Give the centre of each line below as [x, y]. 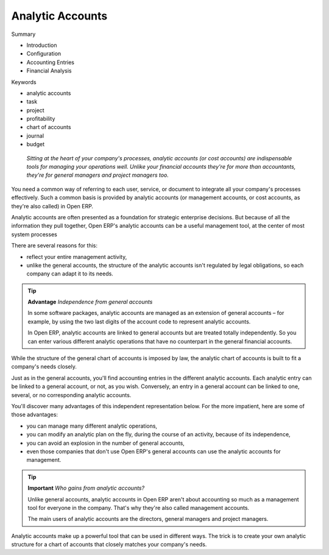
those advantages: [34, 415]
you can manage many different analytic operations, [92, 426]
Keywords [24, 82]
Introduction [42, 45]
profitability [41, 119]
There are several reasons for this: [54, 246]
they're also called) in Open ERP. [52, 206]
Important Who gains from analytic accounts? [86, 488]
